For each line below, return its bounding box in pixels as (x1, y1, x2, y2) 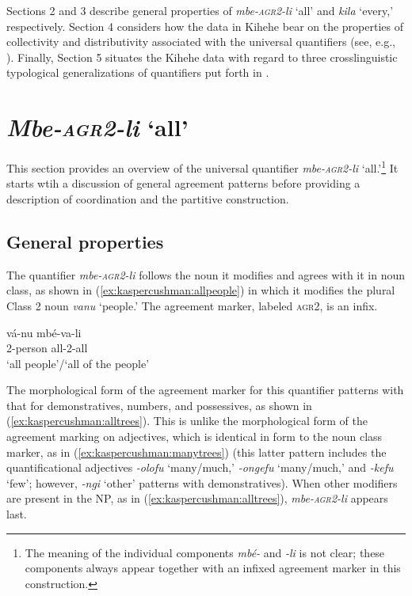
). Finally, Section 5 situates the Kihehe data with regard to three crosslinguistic (6, 48, 398, 65)
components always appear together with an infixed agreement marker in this (25, 560, 401, 576)
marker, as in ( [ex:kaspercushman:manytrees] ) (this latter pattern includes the (6, 443, 387, 460)
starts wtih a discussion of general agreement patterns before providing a (6, 175, 360, 192)
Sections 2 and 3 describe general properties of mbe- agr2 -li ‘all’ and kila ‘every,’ (6, 2, 394, 18)
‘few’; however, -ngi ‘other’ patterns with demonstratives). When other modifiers (6, 474, 398, 491)
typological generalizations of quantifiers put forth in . (6, 64, 269, 81)
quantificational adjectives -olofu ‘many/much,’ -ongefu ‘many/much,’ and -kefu (6, 459, 394, 476)
